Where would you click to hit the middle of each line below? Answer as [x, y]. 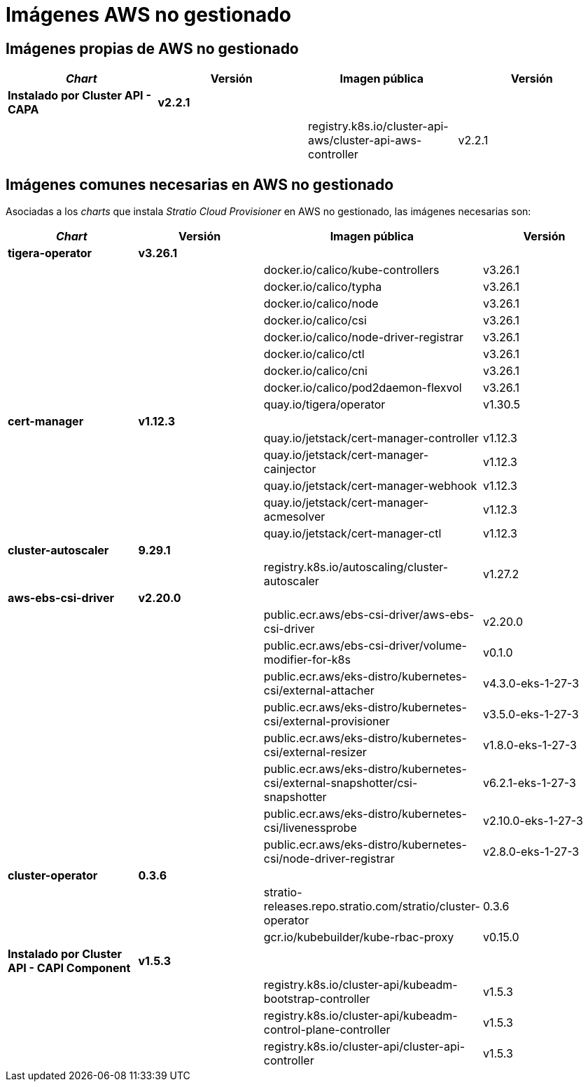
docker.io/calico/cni [315, 371]
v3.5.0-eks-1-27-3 [531, 715]
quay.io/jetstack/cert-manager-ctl [352, 534]
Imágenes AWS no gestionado [149, 15]
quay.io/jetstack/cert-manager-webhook [370, 486]
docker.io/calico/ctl [314, 354]
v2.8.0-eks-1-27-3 [531, 852]
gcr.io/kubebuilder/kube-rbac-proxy [359, 937]
